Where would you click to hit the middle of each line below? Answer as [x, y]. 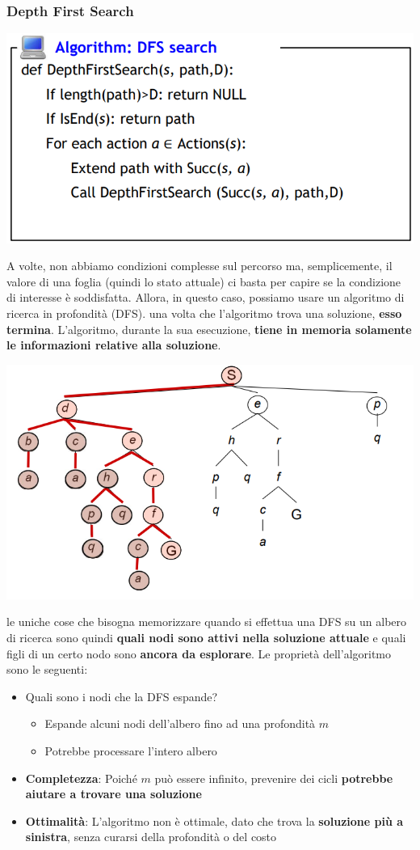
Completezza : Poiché [81, 778]
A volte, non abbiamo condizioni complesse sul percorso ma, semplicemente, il [199, 266]
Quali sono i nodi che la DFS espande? [122, 696]
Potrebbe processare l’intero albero [131, 750]
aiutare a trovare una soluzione [113, 794]
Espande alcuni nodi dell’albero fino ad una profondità [180, 723]
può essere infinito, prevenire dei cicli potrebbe [274, 778]
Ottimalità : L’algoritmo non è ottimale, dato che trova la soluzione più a [214, 820]
